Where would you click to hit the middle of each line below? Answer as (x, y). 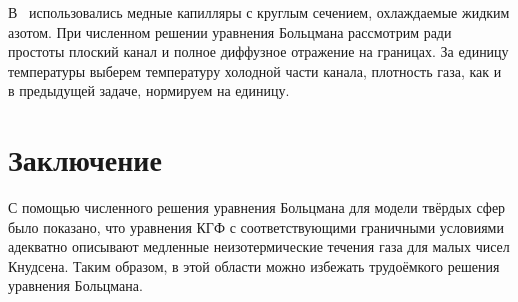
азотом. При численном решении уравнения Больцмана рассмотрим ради (230, 31)
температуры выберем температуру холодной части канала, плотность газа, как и (255, 70)
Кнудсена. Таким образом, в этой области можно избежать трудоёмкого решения (254, 265)
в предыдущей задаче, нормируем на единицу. (149, 90)
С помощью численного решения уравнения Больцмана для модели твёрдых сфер (257, 207)
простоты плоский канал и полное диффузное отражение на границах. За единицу (258, 51)
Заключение (85, 159)
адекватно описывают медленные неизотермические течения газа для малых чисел (259, 246)
